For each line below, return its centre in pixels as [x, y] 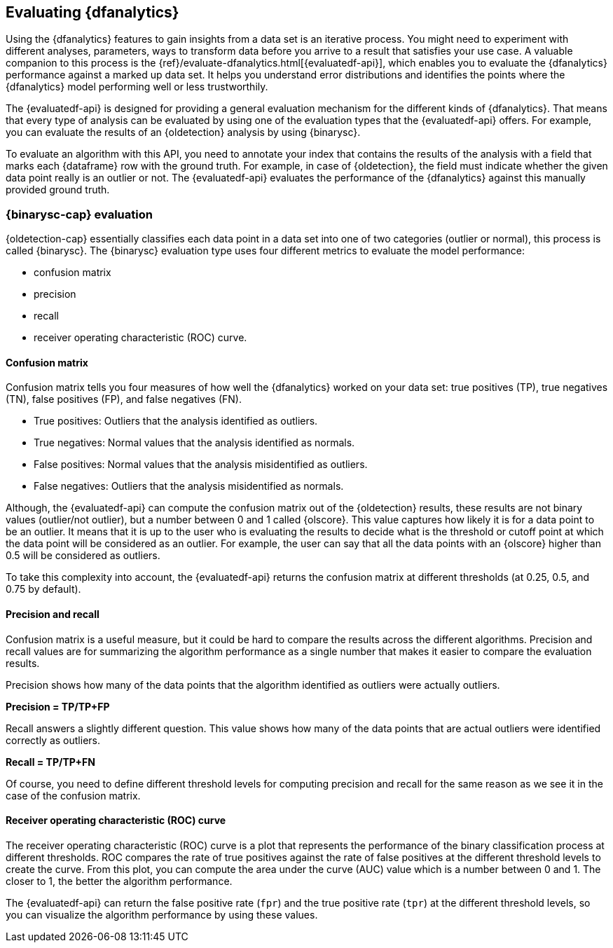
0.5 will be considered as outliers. [83, 556]
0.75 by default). [43, 589]
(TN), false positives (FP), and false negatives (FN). [124, 399]
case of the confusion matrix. [73, 795]
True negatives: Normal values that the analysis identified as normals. [194, 443]
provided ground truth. [58, 190]
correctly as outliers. [53, 740]
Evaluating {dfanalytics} [92, 12]
